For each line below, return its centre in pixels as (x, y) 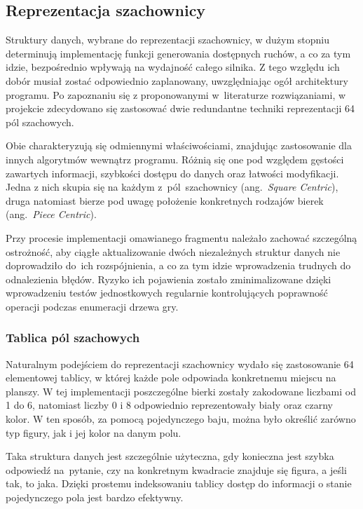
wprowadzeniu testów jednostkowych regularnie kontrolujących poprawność (167, 293)
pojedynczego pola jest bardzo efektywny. (95, 497)
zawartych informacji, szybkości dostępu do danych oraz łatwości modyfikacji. (172, 173)
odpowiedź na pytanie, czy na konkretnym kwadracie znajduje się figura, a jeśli (176, 469)
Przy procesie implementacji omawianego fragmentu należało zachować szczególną (181, 237)
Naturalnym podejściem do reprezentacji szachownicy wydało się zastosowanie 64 (180, 364)
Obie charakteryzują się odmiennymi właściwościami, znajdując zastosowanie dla (179, 145)
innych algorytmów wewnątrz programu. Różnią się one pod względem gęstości (175, 159)
